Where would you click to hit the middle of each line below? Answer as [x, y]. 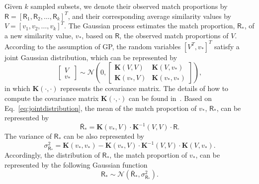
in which [17, 88]
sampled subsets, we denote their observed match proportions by [129, 6]
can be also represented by [104, 136]
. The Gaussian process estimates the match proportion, [150, 26]
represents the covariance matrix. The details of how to [144, 88]
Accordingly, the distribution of [52, 155]
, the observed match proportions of [174, 35]
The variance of [28, 136]
